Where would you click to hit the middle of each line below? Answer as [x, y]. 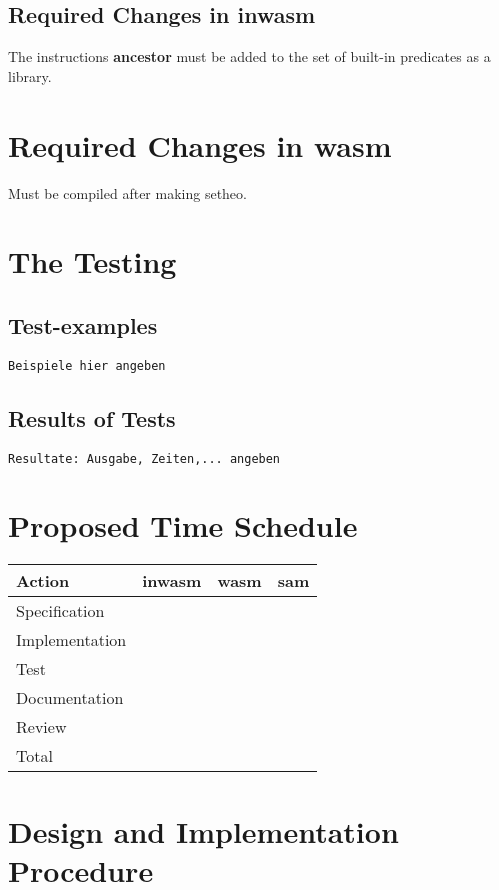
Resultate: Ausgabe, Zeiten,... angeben [144, 458]
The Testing [92, 261]
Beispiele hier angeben [87, 365]
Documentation [70, 698]
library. [30, 75]
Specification [60, 611]
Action [43, 581]
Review [41, 727]
